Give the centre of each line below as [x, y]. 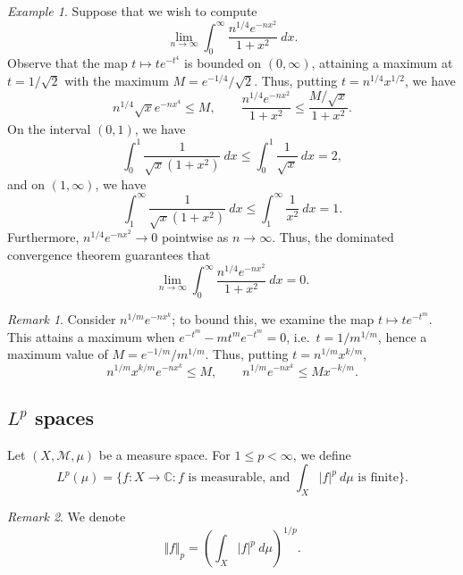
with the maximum [117, 81]
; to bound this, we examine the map [273, 319]
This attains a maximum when [91, 336]
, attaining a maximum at [382, 63]
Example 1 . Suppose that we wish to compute [132, 11]
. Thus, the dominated [333, 237]
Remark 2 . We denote [67, 517]
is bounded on [223, 63]
